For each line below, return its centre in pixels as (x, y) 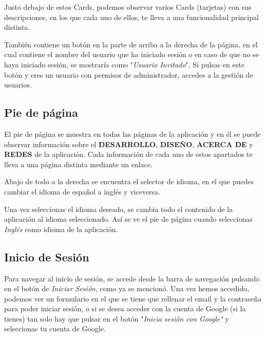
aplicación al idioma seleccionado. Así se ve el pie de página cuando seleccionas (128, 219)
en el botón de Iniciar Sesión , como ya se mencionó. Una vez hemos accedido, (127, 288)
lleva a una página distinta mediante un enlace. (79, 164)
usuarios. (18, 85)
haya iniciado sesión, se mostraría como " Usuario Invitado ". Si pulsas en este (124, 64)
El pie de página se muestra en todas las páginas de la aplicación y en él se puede (132, 134)
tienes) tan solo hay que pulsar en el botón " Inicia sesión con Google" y (117, 318)
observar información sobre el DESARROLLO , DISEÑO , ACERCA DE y (129, 144)
